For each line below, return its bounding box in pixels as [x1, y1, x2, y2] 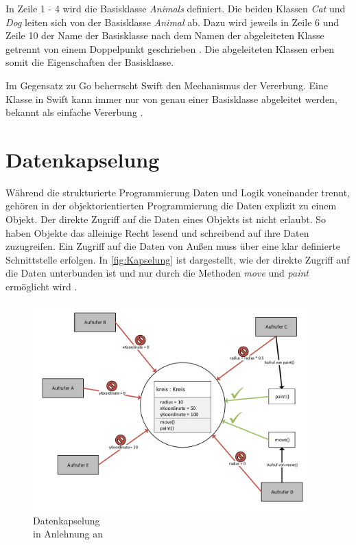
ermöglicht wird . [5, 279, 78, 294]
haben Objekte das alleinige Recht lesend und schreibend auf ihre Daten [5, 225, 309, 240]
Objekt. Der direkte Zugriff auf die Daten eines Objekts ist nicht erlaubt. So [5, 212, 327, 227]
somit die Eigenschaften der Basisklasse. [5, 55, 174, 69]
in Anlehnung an [33, 526, 103, 541]
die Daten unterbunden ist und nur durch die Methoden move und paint [5, 266, 309, 280]
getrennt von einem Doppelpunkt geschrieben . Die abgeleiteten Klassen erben [5, 41, 335, 56]
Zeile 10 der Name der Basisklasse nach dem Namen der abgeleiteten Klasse [5, 28, 324, 43]
